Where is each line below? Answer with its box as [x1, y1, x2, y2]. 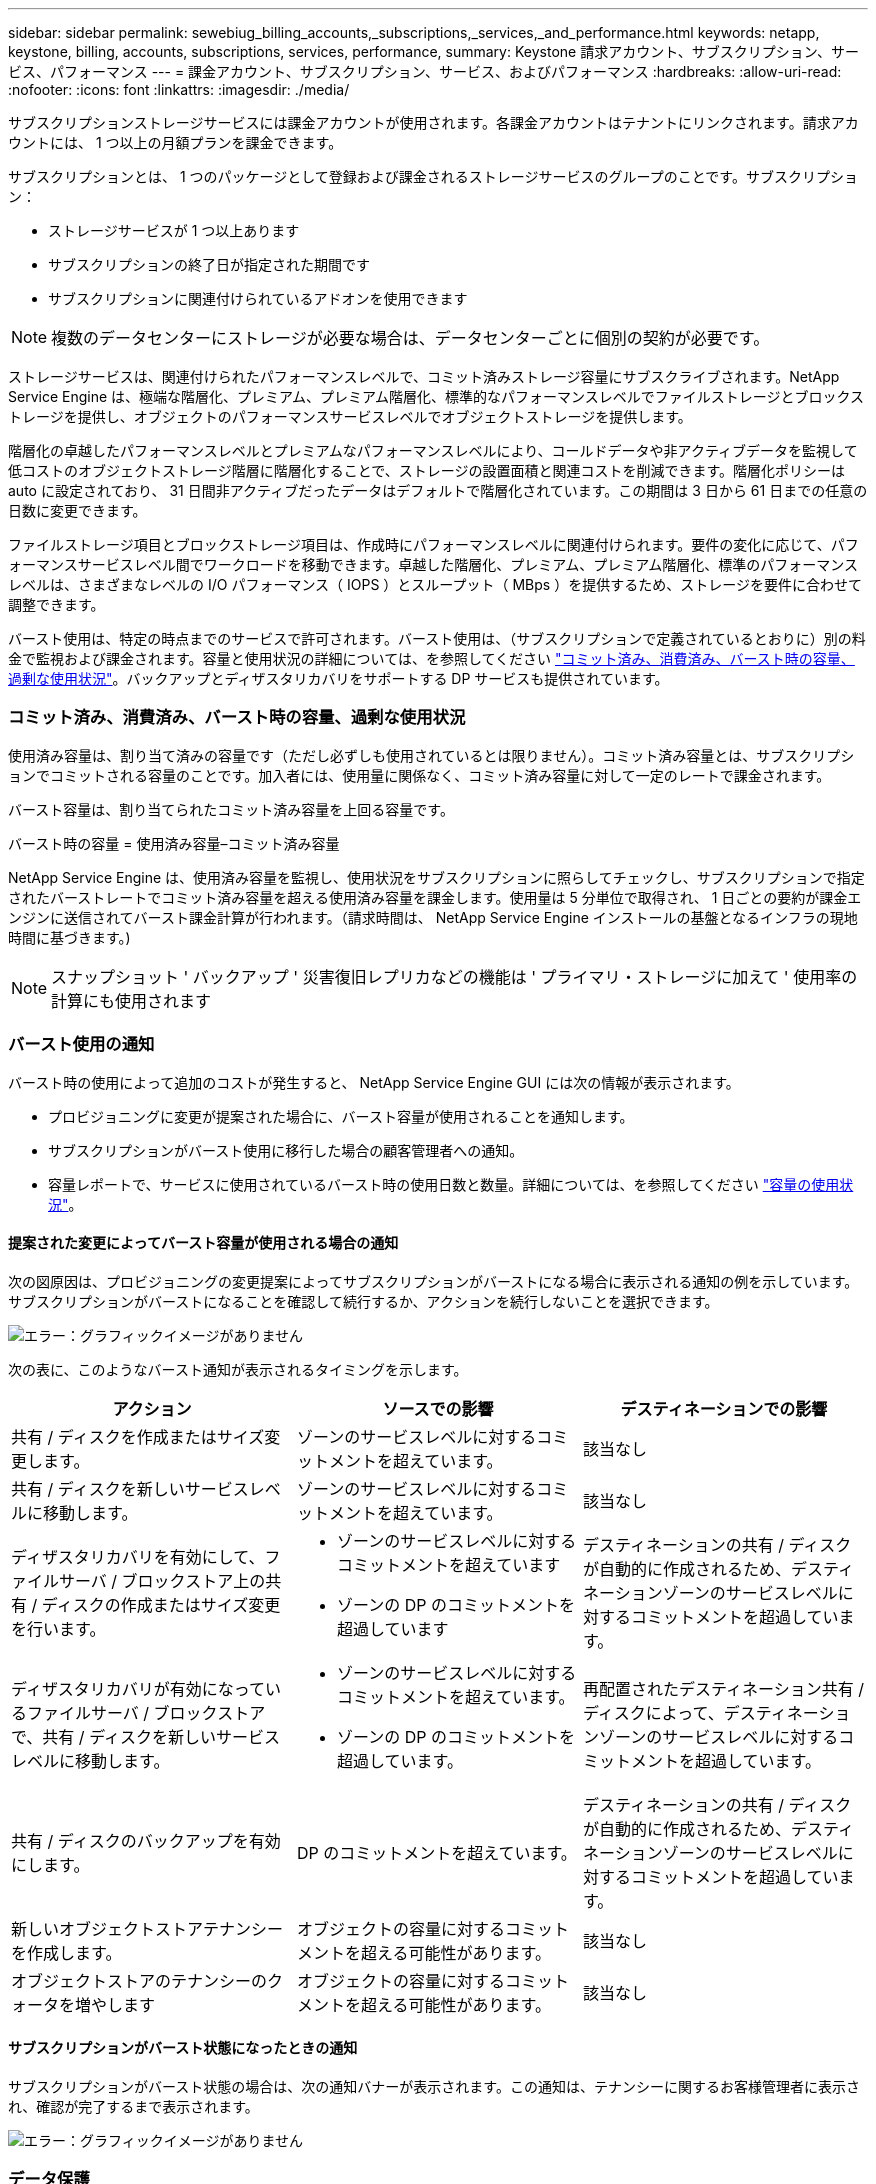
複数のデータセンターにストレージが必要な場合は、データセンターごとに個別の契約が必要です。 [51, 328, 770, 348]
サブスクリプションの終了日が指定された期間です [48, 256, 370, 273]
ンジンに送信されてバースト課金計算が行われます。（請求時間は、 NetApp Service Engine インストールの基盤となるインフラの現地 [8, 908, 858, 926]
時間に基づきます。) [8, 928, 131, 946]
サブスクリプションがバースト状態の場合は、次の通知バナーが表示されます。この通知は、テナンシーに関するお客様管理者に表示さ [8, 2077, 860, 2095]
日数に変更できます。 [8, 502, 147, 519]
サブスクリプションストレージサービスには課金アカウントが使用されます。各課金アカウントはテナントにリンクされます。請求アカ [8, 114, 859, 131]
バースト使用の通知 [8, 1034, 155, 1055]
